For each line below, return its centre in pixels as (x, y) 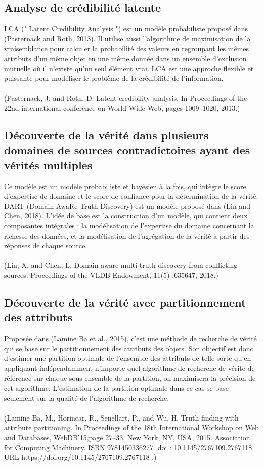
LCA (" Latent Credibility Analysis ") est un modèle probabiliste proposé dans (126, 29)
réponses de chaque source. (46, 245)
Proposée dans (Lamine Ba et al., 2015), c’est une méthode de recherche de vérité (130, 338)
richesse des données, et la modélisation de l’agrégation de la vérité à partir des (127, 235)
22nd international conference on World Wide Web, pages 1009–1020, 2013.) (122, 107)
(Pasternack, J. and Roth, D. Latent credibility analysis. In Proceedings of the (126, 98)
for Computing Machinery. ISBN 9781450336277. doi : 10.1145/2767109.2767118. (129, 447)
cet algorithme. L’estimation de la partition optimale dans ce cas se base (116, 388)
